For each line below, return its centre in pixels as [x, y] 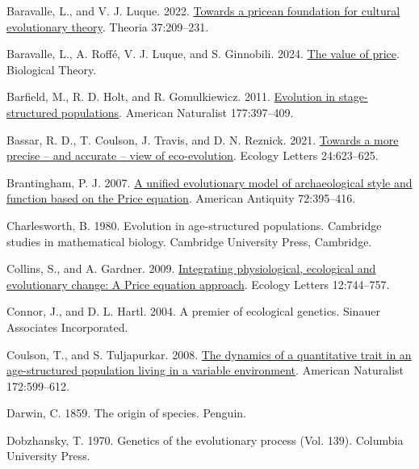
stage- [353, 96]
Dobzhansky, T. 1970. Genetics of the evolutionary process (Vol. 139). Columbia [205, 440]
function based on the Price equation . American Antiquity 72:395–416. [181, 198]
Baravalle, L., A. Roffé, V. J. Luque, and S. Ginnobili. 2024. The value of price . [203, 54]
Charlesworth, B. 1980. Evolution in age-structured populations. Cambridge [194, 225]
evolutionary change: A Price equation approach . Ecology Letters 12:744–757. [198, 284]
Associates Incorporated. [67, 327]
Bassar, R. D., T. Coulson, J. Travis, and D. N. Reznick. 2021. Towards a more [203, 139]
